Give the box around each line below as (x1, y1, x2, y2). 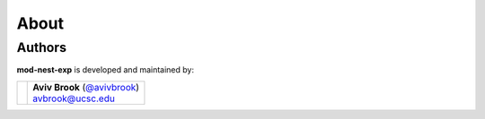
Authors (16, 39, 67, 55)
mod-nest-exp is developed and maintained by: (16, 64, 195, 75)
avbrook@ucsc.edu (32, 92, 116, 105)
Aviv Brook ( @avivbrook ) (32, 81, 139, 93)
